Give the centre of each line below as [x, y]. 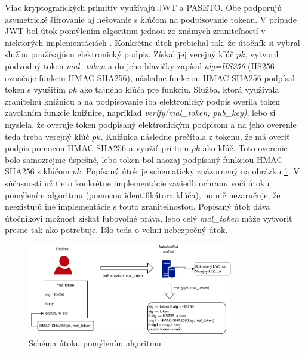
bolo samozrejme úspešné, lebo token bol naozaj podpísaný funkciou [130, 159]
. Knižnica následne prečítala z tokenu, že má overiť [195, 136]
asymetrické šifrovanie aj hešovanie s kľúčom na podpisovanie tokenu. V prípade [151, 19]
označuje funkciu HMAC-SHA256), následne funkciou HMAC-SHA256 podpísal [150, 77]
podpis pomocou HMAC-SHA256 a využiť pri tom [97, 148]
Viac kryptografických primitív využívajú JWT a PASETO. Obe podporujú [144, 7]
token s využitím [35, 89]
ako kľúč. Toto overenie [245, 148]
